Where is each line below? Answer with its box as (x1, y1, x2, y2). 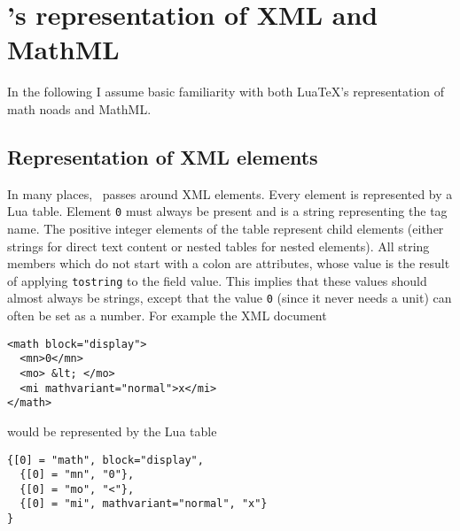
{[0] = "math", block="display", (7, 453, 204, 466)
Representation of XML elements (7, 142, 318, 170)
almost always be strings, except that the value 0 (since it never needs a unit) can (7, 289, 452, 307)
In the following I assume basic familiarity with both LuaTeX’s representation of (7, 82, 445, 101)
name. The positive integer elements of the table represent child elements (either (7, 219, 444, 237)
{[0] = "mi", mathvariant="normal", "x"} (19, 497, 268, 511)
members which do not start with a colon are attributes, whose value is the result (7, 254, 450, 273)
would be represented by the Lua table (7, 421, 217, 440)
